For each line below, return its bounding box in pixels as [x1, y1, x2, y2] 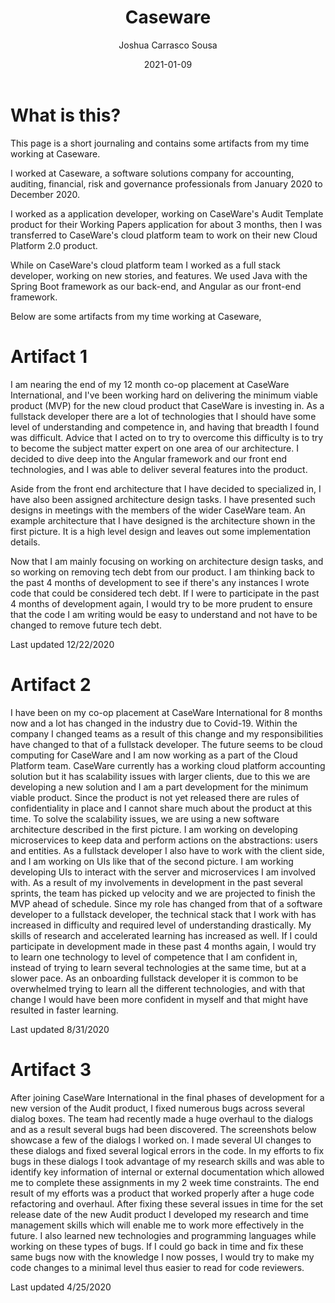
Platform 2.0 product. [10, 239, 98, 251]
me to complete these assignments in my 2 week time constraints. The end [10, 1176, 320, 1188]
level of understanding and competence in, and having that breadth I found [10, 421, 320, 433]
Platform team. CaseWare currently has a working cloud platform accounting [10, 759, 326, 771]
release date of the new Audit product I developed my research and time [10, 1208, 309, 1220]
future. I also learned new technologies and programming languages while [10, 1229, 317, 1241]
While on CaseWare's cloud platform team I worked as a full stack [10, 259, 281, 271]
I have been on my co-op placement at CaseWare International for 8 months [10, 706, 323, 718]
